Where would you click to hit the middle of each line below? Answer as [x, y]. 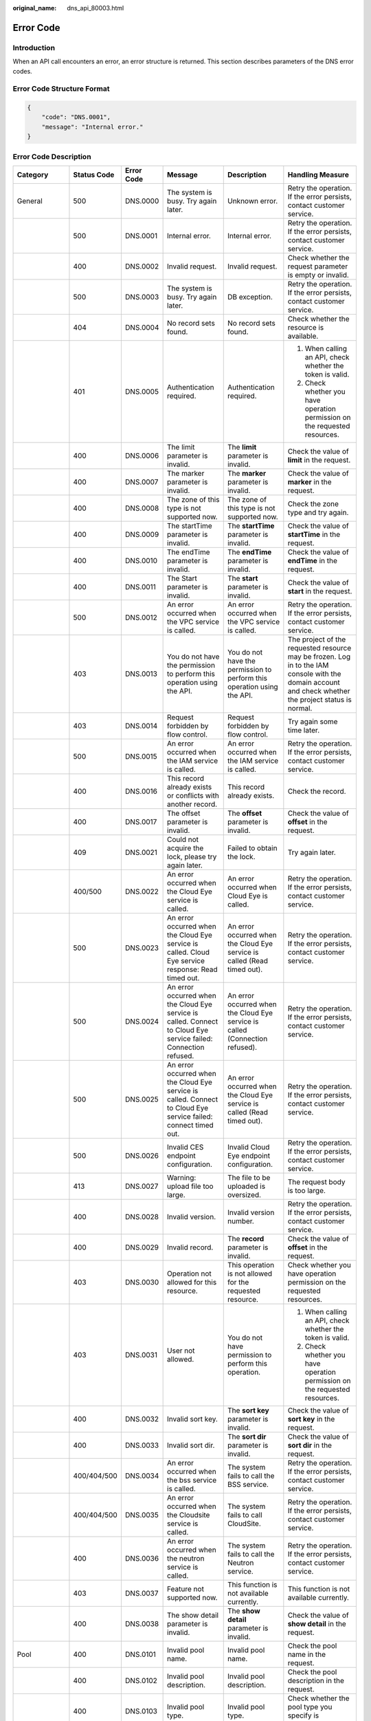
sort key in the [311, 1419]
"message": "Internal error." [92, 127]
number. [240, 1221]
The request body [316, 1182]
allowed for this [192, 1282]
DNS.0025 [142, 1099]
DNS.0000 [142, 201]
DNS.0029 [142, 1247]
